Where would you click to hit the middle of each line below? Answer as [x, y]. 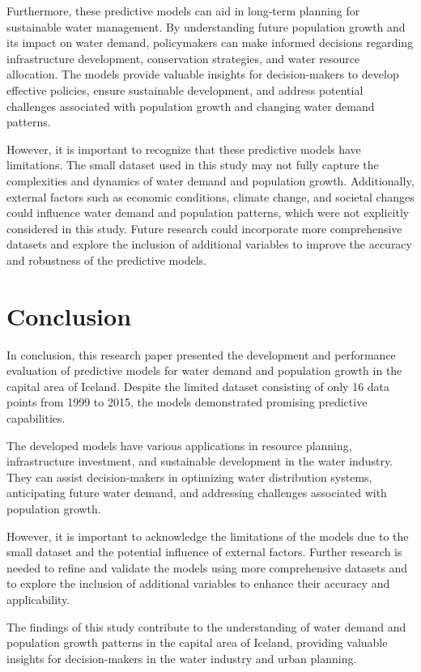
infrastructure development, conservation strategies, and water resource [183, 58]
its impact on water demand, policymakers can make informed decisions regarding [210, 43]
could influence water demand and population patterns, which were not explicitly [208, 213]
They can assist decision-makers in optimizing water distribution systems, [189, 476]
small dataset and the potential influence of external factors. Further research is [204, 552]
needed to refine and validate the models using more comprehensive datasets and [207, 567]
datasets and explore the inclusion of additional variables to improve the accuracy [209, 244]
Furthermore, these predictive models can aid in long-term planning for [183, 11]
